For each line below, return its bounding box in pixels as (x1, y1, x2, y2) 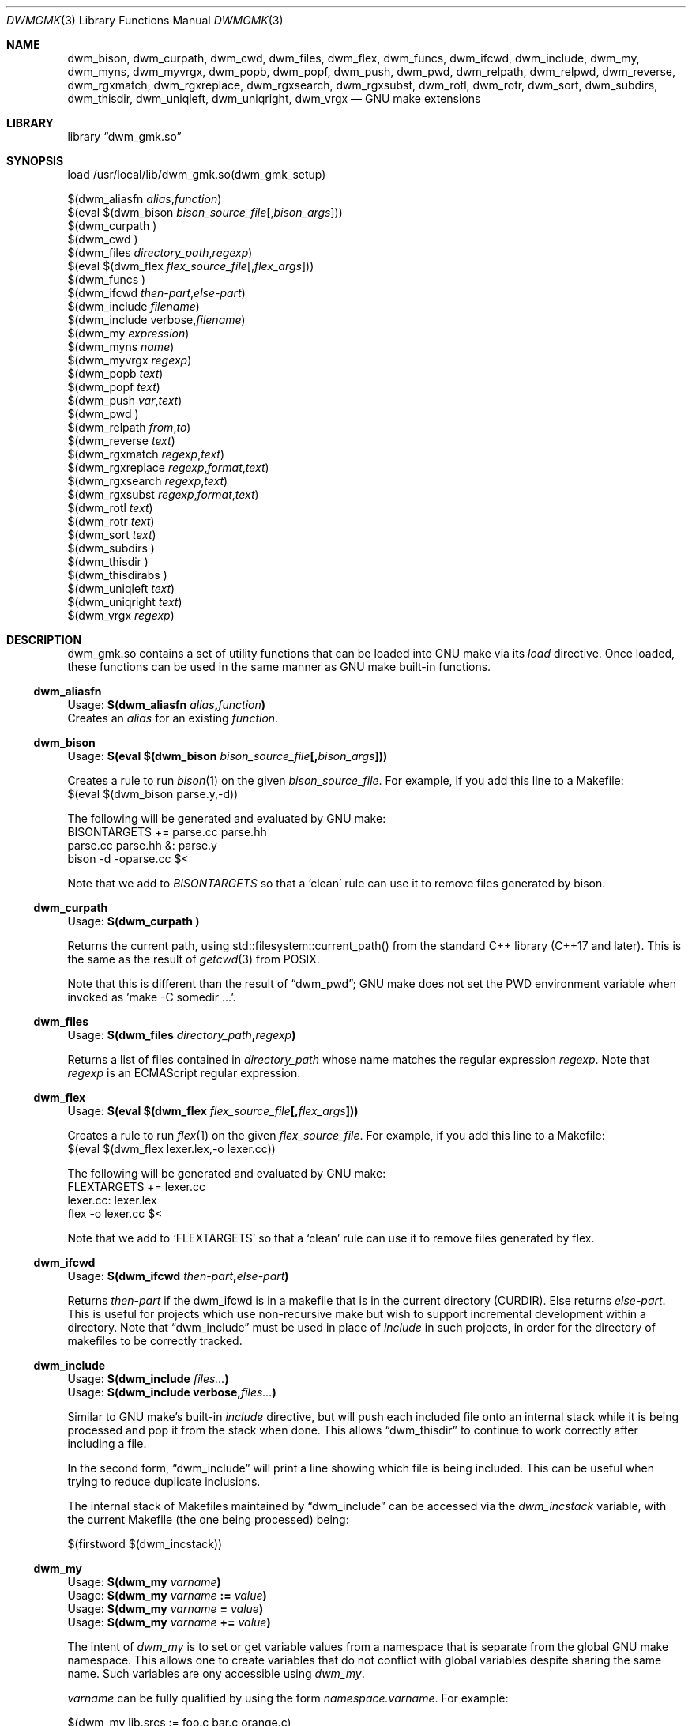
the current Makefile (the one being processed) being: (67, 1513, 349, 1526)
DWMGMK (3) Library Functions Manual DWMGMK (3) (6, 13, 284, 27)
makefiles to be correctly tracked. (67, 1334, 243, 1347)
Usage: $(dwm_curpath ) (67, 914, 200, 928)
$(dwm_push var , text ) (67, 394, 182, 407)
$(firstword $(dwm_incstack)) (67, 1537, 223, 1551)
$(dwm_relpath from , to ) (67, 420, 191, 434)
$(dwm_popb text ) (67, 367, 164, 380)
